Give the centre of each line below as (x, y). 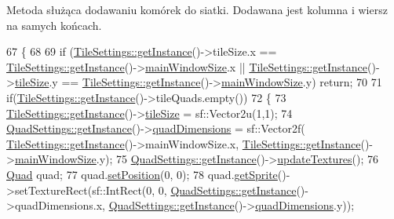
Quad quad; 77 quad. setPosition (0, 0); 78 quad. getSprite (142, 174)
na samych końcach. (54, 25)
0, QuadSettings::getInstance (227, 190)
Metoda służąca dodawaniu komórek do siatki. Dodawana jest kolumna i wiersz (197, 9)
